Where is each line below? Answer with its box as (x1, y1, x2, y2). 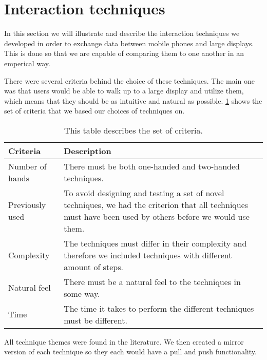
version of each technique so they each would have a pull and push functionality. (4, 346, 257, 357)
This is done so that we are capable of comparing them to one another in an (4, 48, 244, 59)
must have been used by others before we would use (64, 210, 250, 222)
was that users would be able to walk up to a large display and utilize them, (4, 85, 244, 96)
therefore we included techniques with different (64, 249, 232, 261)
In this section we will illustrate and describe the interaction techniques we (4, 28, 240, 39)
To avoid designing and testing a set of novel (64, 186, 224, 199)
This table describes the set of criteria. (64, 124, 203, 136)
